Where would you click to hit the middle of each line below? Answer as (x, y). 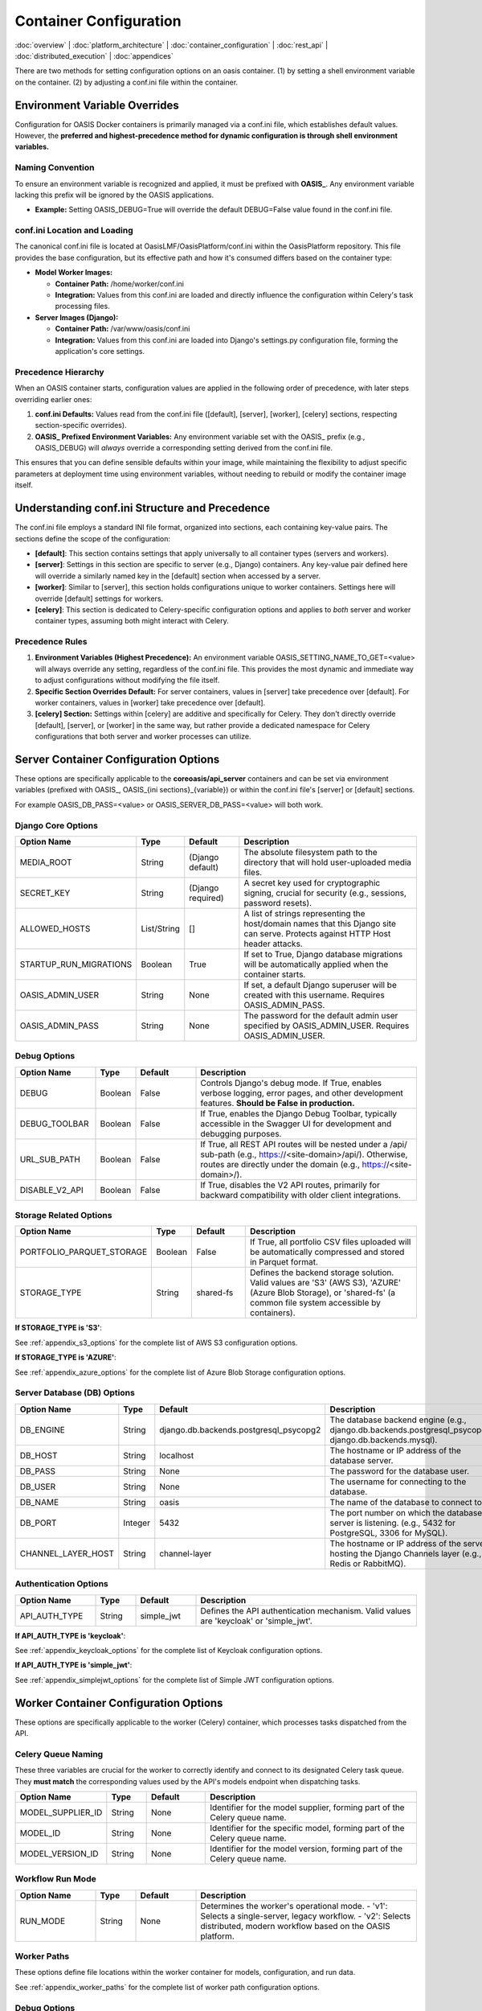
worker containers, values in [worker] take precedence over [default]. (150, 702)
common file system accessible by (315, 1303)
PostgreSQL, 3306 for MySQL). (389, 1532)
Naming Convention (55, 167)
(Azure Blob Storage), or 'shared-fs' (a (322, 1293)
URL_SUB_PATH (50, 1159)
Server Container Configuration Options (117, 759)
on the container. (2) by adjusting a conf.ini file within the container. (127, 82)
